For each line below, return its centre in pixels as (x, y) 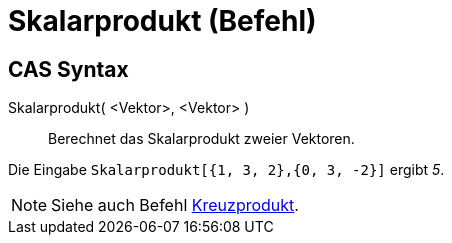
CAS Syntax (68, 69)
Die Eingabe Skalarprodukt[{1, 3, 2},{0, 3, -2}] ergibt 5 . (226, 170)
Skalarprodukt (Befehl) (162, 21)
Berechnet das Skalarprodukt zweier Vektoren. (201, 139)
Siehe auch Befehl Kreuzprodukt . (175, 205)
